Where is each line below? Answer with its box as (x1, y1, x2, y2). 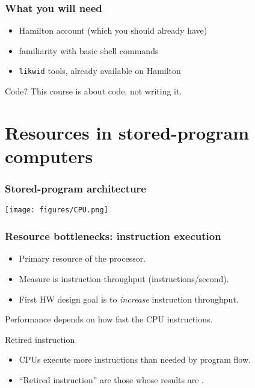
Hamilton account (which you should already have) (19, 24, 207, 37)
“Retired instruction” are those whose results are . (19, 373, 204, 386)
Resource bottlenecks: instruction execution (5, 229, 221, 244)
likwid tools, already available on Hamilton (19, 64, 181, 77)
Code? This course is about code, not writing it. (5, 85, 182, 97)
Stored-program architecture (5, 181, 146, 196)
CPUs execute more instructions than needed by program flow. (19, 353, 251, 366)
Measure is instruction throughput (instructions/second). (19, 272, 229, 285)
